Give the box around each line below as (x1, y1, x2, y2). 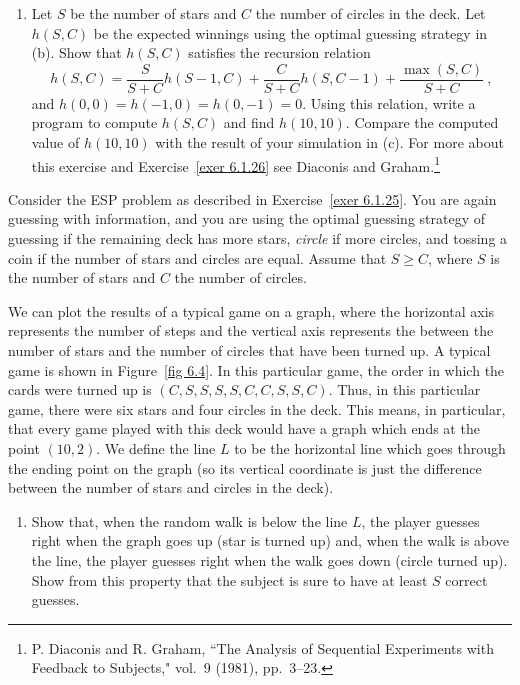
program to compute (31, 112, 158, 133)
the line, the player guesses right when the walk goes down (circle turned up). (31, 549, 508, 570)
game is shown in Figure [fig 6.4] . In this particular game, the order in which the (8, 359, 505, 380)
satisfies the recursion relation (188, 42, 371, 63)
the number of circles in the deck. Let (255, 3, 486, 23)
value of (31, 132, 80, 153)
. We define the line (96, 438, 216, 458)
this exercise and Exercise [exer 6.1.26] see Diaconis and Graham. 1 (31, 152, 440, 176)
